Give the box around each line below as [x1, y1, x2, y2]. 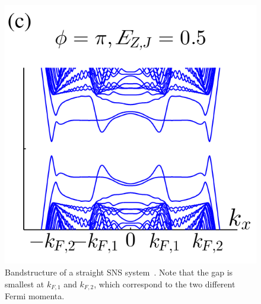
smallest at [5, 277, 44, 290]
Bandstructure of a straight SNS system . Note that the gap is [5, 266, 233, 278]
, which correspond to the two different [94, 277, 235, 290]
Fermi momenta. [5, 290, 65, 302]
